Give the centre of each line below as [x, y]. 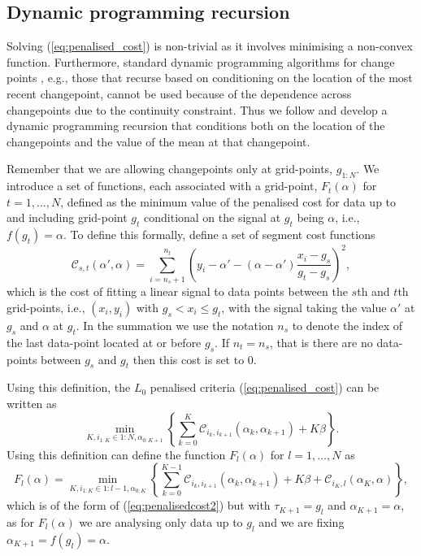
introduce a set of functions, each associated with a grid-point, [162, 186]
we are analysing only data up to [161, 521]
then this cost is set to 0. [195, 359]
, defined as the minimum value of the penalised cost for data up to [228, 201]
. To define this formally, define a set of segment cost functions [219, 235]
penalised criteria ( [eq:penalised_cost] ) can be [265, 387]
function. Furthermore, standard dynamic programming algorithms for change [201, 61]
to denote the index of [347, 325]
